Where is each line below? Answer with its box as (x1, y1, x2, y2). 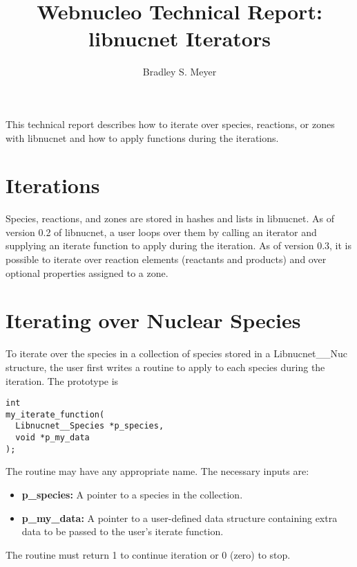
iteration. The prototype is (6, 373, 119, 388)
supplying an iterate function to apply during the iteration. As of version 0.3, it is (6, 238, 352, 253)
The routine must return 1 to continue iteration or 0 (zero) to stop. (6, 547, 291, 561)
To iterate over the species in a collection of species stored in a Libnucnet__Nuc (6, 346, 347, 361)
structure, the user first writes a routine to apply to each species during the (6, 359, 325, 374)
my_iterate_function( (6, 409, 105, 420)
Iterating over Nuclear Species (6, 306, 301, 334)
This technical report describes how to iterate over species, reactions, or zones (6, 116, 335, 131)
